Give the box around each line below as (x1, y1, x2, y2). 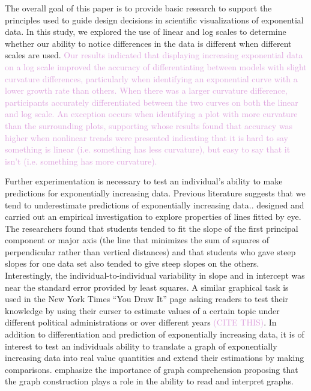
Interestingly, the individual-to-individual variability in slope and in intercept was (5, 269, 305, 282)
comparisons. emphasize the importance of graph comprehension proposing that (5, 363, 298, 375)
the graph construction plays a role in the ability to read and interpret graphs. (5, 375, 294, 387)
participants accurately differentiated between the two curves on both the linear (5, 95, 298, 108)
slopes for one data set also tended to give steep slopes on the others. (5, 257, 259, 270)
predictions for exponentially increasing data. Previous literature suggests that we (5, 186, 306, 199)
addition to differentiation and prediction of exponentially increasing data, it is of (5, 328, 304, 341)
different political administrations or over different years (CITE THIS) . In (5, 316, 277, 329)
